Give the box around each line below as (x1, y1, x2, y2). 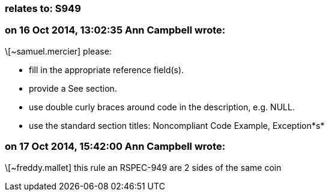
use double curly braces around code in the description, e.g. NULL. (29, 101, 295, 112)
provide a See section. (29, 83, 117, 94)
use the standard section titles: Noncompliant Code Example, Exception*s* (29, 120, 325, 131)
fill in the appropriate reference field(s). (29, 64, 184, 75)
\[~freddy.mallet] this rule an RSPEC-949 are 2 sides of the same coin (5, 162, 282, 173)
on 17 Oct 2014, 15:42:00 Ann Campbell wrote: (5, 140, 226, 153)
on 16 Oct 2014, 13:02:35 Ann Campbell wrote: (5, 24, 226, 37)
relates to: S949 (5, 2, 81, 14)
